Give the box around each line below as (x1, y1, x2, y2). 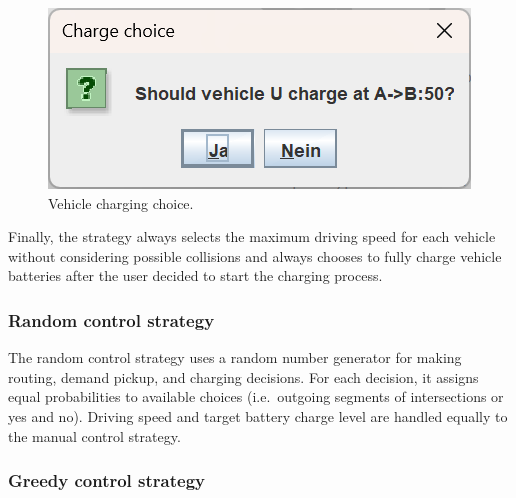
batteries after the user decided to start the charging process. (8, 265, 383, 286)
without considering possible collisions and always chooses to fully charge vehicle (8, 245, 502, 266)
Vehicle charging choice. (48, 192, 194, 213)
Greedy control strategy (8, 468, 205, 493)
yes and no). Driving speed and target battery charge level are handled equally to (8, 405, 508, 426)
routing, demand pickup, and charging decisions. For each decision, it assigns (8, 366, 479, 387)
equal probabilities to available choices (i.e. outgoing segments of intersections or (8, 386, 504, 407)
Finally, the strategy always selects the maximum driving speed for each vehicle (8, 226, 496, 247)
